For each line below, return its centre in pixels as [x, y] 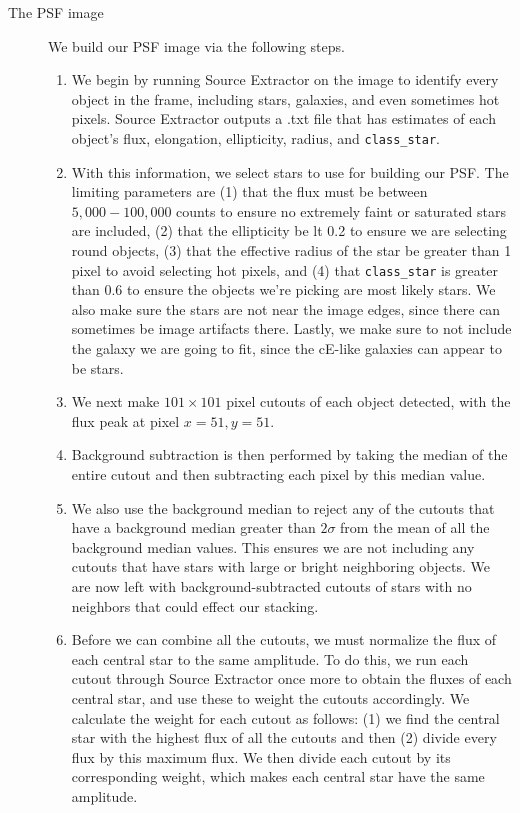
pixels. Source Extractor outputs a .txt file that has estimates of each [283, 118]
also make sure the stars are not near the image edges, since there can [286, 308]
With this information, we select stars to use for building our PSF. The [290, 171]
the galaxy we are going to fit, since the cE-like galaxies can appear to [286, 348]
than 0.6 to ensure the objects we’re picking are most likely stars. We [283, 289]
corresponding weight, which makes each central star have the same [278, 776]
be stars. [97, 367]
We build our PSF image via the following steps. [196, 45]
